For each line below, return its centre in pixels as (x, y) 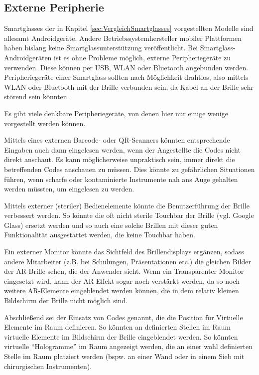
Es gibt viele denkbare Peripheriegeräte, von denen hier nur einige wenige (116, 113)
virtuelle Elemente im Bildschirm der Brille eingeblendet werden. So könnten (121, 336)
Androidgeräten (28, 57)
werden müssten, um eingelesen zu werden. (69, 189)
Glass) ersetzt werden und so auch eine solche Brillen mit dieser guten (111, 225)
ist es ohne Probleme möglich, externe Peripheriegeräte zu (142, 57)
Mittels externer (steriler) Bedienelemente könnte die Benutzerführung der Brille (127, 205)
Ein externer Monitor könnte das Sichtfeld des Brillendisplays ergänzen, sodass (124, 252)
